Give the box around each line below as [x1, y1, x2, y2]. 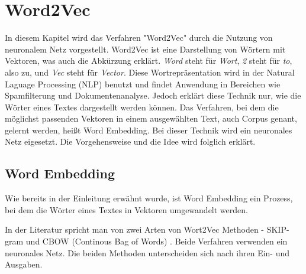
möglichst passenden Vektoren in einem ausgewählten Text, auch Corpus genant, [5, 112, 297, 125]
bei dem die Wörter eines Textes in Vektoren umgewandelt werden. [5, 203, 248, 216]
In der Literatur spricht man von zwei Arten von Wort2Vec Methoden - [5, 223, 265, 236]
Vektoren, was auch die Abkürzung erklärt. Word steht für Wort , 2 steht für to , [5, 54, 292, 67]
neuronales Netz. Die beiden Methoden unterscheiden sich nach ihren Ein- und [5, 246, 290, 259]
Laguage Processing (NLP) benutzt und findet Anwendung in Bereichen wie [5, 77, 281, 90]
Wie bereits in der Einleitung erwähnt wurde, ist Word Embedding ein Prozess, [5, 192, 293, 204]
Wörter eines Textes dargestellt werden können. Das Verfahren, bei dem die [5, 100, 279, 113]
